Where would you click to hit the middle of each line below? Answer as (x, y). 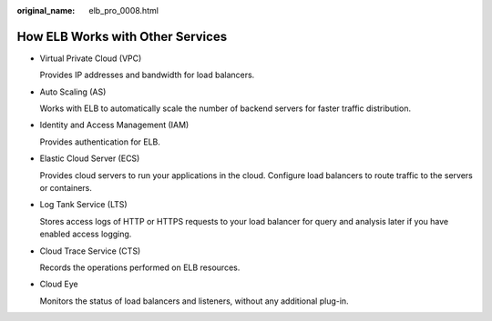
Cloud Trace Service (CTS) (90, 251)
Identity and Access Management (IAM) (114, 125)
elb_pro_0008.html (124, 10)
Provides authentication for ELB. (100, 142)
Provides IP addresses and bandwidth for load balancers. (147, 75)
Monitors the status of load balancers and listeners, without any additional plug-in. (195, 301)
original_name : (46, 10)
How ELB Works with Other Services (122, 36)
